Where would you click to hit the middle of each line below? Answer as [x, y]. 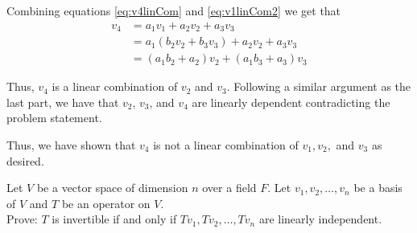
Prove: [22, 219]
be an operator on [106, 203]
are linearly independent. [320, 219]
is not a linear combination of [226, 144]
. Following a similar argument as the [319, 86]
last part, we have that [63, 102]
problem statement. [54, 118]
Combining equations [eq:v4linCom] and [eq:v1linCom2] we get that [174, 10]
